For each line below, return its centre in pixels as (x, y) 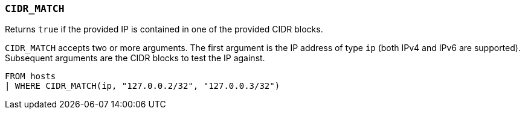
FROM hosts (31, 76)
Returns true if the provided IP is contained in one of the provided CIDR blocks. (164, 29)
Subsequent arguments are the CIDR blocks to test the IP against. (135, 58)
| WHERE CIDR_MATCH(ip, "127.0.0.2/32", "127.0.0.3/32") (143, 86)
